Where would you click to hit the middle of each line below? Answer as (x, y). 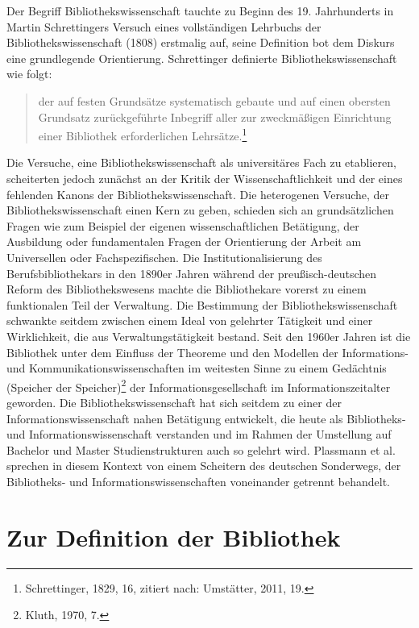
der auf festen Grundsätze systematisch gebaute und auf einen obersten (214, 100)
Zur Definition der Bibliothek (174, 537)
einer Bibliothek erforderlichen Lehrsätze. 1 (143, 134)
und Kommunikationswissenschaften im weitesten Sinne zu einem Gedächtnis (197, 368)
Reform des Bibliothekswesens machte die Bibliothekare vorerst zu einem (187, 289)
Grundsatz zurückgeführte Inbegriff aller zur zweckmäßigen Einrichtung (215, 116)
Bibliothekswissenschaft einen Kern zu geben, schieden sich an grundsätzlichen (200, 210)
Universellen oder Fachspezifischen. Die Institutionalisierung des (164, 257)
